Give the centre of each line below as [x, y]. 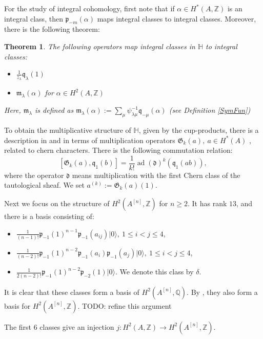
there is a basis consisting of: [49, 216]
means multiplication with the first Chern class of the [156, 175]
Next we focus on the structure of [57, 203]
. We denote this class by [154, 272]
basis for [17, 305]
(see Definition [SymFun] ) [210, 110]
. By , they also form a [222, 292]
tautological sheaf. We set [44, 185]
